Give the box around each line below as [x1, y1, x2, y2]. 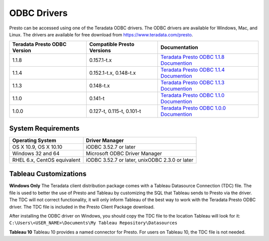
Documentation [160, 44, 198, 51]
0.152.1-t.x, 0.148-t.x [89, 70, 136, 77]
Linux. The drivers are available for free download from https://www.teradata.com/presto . [9, 31, 193, 37]
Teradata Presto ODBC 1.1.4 [160, 66, 225, 73]
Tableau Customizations [9, 170, 87, 178]
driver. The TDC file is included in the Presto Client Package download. [9, 204, 155, 210]
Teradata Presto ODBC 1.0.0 [160, 105, 226, 112]
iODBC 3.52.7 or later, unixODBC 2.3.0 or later [86, 156, 194, 163]
